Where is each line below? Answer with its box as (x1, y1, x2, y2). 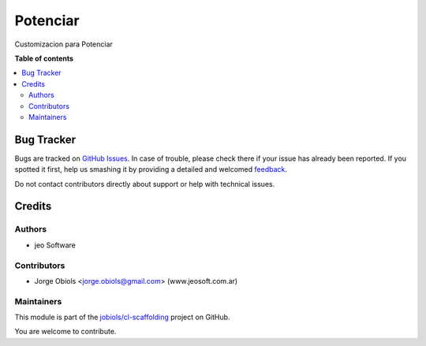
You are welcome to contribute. (14, 327, 117, 337)
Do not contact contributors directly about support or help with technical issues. (14, 179, 275, 188)
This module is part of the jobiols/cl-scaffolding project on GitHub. (14, 312, 230, 322)
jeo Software (34, 240, 77, 250)
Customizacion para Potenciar (14, 39, 114, 49)
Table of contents (14, 54, 74, 63)
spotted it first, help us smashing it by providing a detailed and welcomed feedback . (14, 165, 288, 174)
